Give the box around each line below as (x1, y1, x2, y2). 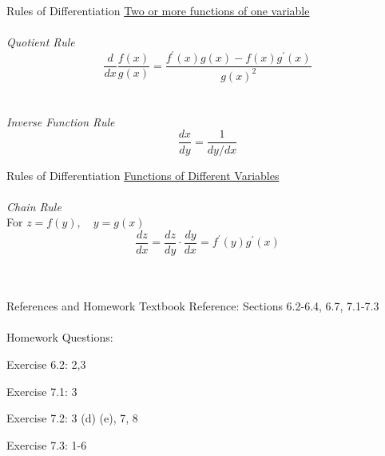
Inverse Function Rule (6, 113, 115, 130)
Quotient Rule (6, 34, 75, 50)
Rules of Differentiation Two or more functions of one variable (6, 2, 310, 18)
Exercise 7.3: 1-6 (6, 436, 87, 453)
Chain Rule (6, 198, 62, 214)
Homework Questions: (6, 329, 113, 346)
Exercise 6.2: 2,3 (6, 355, 86, 372)
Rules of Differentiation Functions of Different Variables (6, 166, 280, 183)
